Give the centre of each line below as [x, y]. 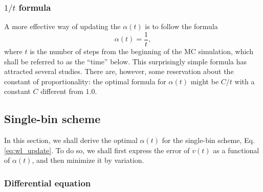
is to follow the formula [181, 26]
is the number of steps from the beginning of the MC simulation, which [141, 51]
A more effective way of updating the [62, 26]
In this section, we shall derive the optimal [71, 140]
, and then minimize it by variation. [88, 160]
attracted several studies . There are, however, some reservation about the [119, 71]
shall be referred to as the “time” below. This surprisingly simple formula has [126, 61]
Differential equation [48, 183]
